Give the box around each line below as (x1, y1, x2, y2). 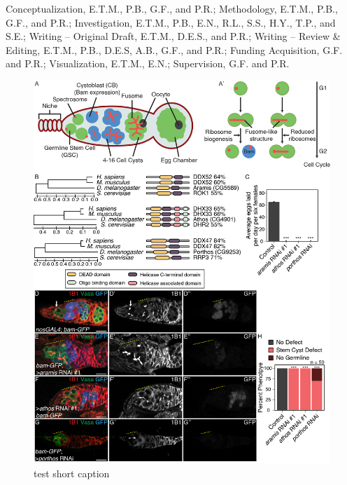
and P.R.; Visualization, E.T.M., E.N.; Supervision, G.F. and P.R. (6, 56, 290, 71)
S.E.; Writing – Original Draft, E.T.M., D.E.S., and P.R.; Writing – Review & (6, 29, 341, 43)
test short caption (34, 465, 110, 480)
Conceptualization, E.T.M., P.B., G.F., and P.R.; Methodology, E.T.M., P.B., (6, 1, 338, 15)
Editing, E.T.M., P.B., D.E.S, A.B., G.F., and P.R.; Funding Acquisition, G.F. (6, 42, 343, 57)
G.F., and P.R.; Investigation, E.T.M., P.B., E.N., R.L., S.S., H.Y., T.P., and (6, 15, 336, 29)
